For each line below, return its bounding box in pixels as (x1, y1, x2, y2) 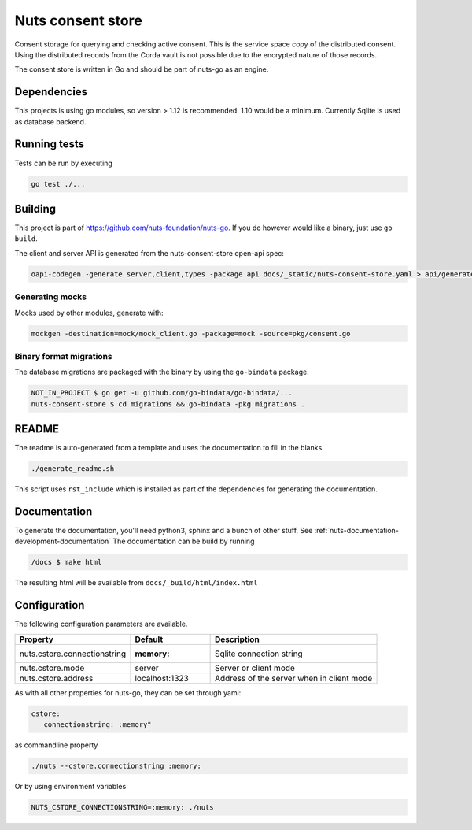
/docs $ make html (31, 558, 102, 567)
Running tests (14, 138, 85, 151)
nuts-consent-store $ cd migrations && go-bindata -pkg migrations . (31, 399, 305, 409)
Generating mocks (14, 291, 87, 302)
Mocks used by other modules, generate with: (14, 308, 164, 317)
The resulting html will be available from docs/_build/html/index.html (14, 578, 258, 587)
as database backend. (14, 117, 87, 126)
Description (214, 634, 260, 645)
